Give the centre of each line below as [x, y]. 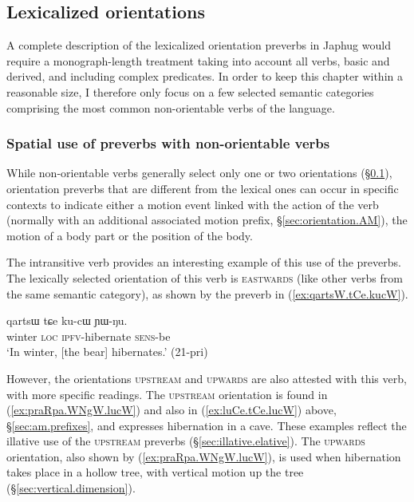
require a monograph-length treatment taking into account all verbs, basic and [198, 60]
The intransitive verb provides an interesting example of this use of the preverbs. [204, 262]
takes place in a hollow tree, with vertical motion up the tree [155, 472]
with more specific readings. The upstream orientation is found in [167, 394]
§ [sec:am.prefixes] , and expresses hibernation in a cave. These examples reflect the [207, 425]
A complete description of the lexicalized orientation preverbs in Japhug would [199, 45]
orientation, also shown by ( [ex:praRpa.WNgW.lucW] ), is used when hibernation [204, 456]
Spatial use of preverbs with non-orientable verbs [168, 143]
